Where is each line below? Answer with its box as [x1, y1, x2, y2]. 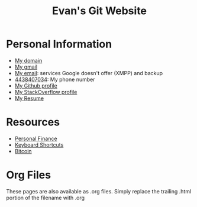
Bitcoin [14, 147, 32, 154]
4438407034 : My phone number [14, 76, 95, 83]
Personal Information [6, 37, 112, 51]
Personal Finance [14, 135, 57, 142]
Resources [6, 115, 60, 129]
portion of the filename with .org [6, 194, 85, 201]
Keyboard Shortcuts [14, 141, 64, 148]
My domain [14, 57, 43, 64]
